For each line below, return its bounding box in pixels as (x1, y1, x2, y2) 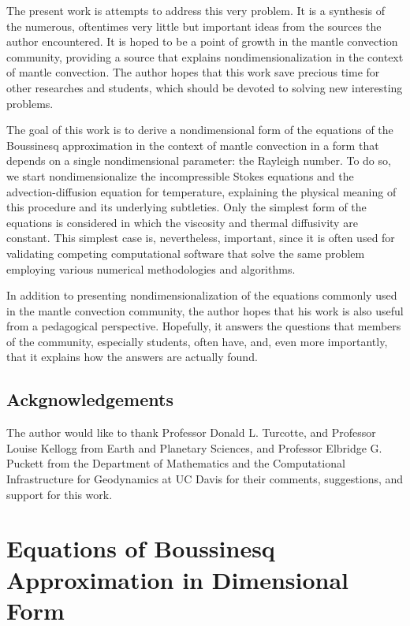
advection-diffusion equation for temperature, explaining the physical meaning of (6, 183, 397, 199)
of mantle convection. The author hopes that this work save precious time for (6, 64, 380, 80)
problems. (6, 95, 54, 111)
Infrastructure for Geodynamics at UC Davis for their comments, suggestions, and (6, 471, 404, 487)
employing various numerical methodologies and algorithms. (6, 260, 296, 277)
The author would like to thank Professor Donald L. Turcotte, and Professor (6, 424, 376, 441)
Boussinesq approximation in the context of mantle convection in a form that (6, 136, 379, 153)
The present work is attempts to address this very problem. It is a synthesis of (6, 2, 386, 18)
